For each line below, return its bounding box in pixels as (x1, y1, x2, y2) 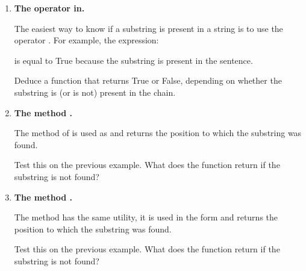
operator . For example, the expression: (14, 34, 159, 46)
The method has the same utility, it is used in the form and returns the (14, 211, 278, 223)
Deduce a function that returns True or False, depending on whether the (14, 74, 282, 87)
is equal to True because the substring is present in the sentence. (14, 54, 253, 66)
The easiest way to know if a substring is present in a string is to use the (14, 22, 283, 34)
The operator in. (14, 2, 85, 14)
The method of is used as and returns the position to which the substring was (14, 126, 302, 139)
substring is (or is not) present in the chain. (14, 86, 176, 98)
